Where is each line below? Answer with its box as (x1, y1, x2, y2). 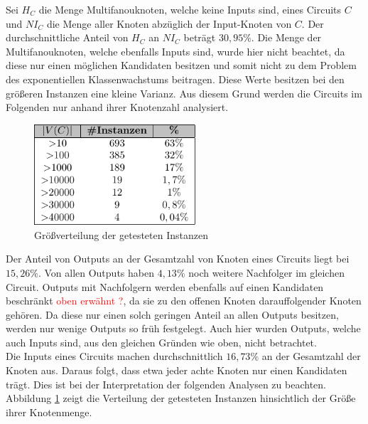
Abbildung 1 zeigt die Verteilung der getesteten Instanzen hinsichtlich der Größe (6, 391, 356, 406)
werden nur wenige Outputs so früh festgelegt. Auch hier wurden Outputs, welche (6, 321, 361, 336)
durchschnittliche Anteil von (6, 30, 129, 45)
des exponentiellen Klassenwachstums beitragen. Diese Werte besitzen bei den (6, 71, 345, 86)
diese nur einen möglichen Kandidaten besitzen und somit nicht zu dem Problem (6, 58, 357, 73)
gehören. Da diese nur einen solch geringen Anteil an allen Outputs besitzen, (6, 307, 339, 322)
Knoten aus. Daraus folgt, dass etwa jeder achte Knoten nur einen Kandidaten (6, 363, 347, 378)
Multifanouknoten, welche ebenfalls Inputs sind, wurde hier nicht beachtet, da (6, 43, 345, 58)
